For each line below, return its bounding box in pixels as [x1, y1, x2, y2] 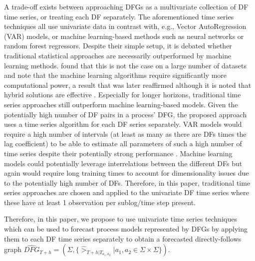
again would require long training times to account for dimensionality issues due [4, 168, 249, 178]
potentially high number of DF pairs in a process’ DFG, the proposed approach [4, 109, 247, 119]
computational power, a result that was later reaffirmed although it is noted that [4, 79, 252, 90]
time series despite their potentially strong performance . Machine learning [4, 148, 233, 158]
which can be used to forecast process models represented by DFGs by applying [4, 224, 248, 234]
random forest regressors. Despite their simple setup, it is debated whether [4, 40, 232, 51]
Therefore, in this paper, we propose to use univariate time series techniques [4, 214, 237, 224]
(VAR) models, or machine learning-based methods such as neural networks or [4, 30, 244, 41]
